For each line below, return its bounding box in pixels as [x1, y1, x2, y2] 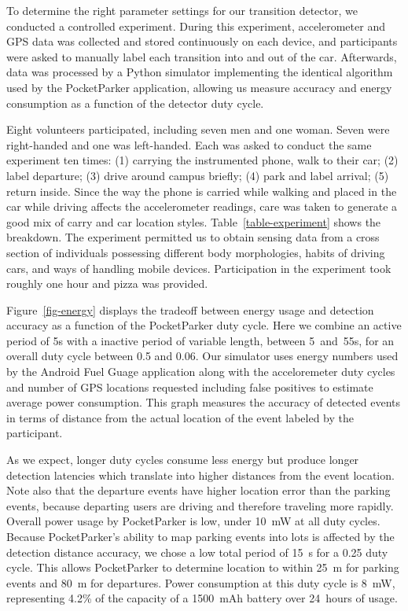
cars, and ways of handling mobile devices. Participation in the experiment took [6, 259, 391, 276]
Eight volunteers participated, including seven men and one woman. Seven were [6, 121, 390, 138]
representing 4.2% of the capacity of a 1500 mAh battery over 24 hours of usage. [6, 590, 398, 606]
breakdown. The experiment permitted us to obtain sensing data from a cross [6, 229, 380, 245]
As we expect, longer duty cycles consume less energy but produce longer [6, 451, 359, 468]
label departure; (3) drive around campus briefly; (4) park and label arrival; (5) [6, 167, 389, 183]
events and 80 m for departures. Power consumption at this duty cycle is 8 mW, [6, 574, 395, 591]
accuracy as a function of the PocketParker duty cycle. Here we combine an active [6, 317, 402, 333]
